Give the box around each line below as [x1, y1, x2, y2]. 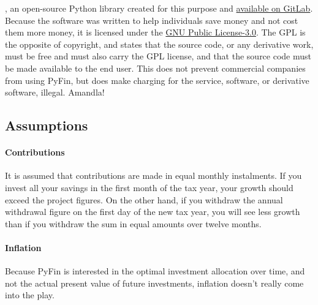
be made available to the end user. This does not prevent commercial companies [5, 61, 306, 74]
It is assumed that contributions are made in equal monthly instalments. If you [5, 169, 302, 182]
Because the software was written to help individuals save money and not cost [5, 13, 298, 26]
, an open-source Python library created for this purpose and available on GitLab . [5, 2, 313, 14]
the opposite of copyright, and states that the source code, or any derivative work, [5, 37, 314, 50]
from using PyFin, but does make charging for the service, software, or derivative [5, 73, 309, 86]
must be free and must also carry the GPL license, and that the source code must [5, 50, 311, 62]
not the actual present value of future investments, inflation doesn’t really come [5, 276, 304, 289]
